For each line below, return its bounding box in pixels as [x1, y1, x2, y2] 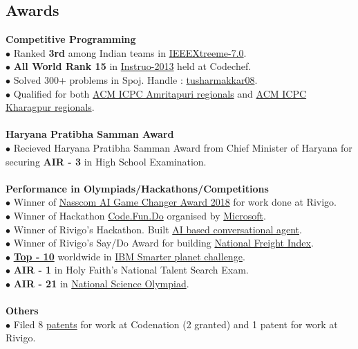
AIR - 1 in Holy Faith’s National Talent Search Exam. [13, 262, 249, 277]
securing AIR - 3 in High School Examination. [6, 154, 207, 168]
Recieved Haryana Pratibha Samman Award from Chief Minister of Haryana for [13, 140, 352, 154]
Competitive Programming [6, 32, 136, 46]
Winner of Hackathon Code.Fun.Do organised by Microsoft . [13, 208, 266, 222]
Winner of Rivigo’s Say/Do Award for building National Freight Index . [13, 235, 314, 250]
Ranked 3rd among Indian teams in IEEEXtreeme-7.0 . [13, 45, 247, 60]
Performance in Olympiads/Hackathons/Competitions [6, 181, 269, 195]
